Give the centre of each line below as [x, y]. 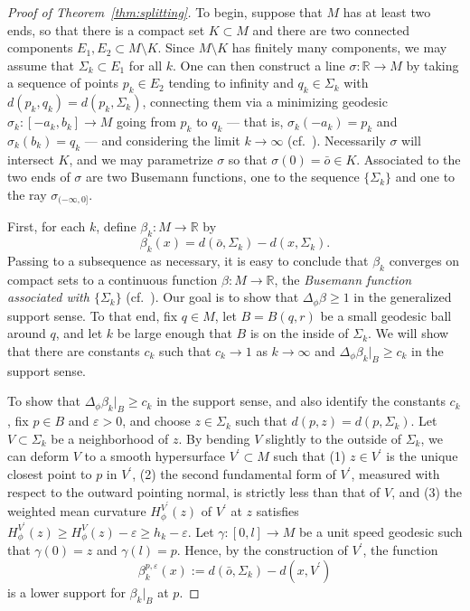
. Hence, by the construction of [262, 550]
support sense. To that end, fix [93, 315]
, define [116, 226]
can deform [38, 456]
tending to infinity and [231, 83]
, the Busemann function [343, 279]
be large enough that [174, 333]
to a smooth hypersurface [155, 456]
